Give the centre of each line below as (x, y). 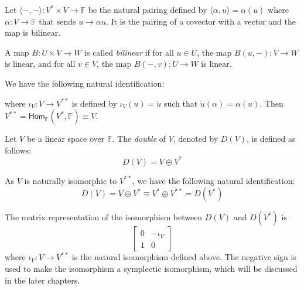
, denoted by (196, 139)
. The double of (139, 139)
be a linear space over (66, 139)
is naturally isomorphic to (71, 180)
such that (181, 103)
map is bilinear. (33, 33)
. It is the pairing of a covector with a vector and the (201, 21)
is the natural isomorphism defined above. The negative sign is (184, 257)
